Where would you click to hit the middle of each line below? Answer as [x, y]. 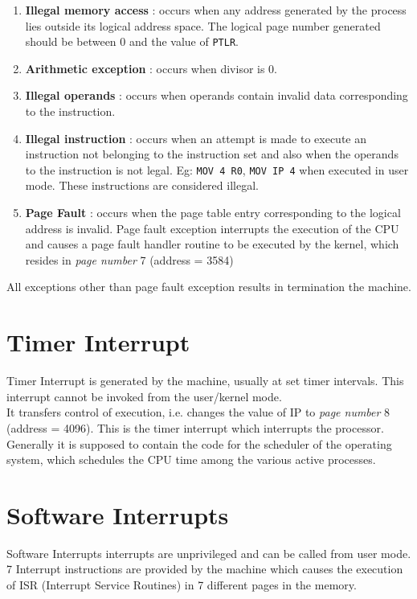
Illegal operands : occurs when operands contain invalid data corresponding [217, 95]
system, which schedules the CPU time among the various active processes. [191, 460]
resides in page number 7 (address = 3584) [129, 259]
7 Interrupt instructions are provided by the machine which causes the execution [205, 569]
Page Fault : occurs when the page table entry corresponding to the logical [213, 213]
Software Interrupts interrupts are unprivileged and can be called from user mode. [209, 553]
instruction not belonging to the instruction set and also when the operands [212, 154]
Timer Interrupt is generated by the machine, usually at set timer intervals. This [205, 381]
